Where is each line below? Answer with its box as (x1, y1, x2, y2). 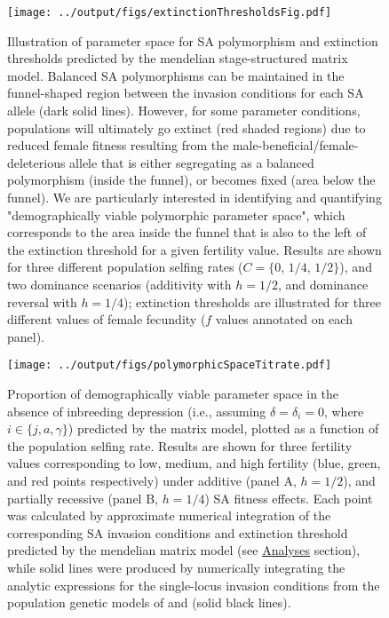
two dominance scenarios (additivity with (7, 274, 232, 293)
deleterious (7, 153, 66, 171)
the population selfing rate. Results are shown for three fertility (7, 436, 353, 455)
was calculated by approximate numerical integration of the (7, 506, 331, 525)
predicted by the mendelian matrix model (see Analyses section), (7, 541, 361, 559)
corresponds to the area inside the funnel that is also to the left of (7, 223, 367, 242)
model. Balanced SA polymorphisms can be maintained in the (7, 66, 345, 84)
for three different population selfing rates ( (7, 257, 243, 276)
